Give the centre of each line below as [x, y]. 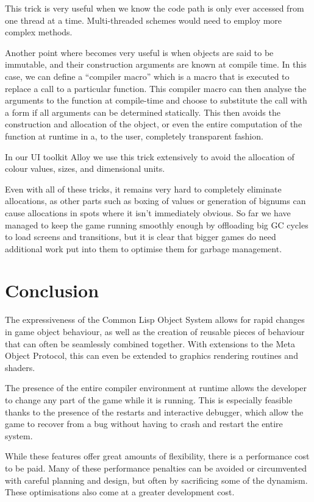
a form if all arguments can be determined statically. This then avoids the [143, 112]
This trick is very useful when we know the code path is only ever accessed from [155, 8]
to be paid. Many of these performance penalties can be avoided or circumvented [156, 468]
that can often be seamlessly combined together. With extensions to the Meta [150, 343]
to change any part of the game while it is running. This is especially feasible [149, 399]
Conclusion [52, 290]
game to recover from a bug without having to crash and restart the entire [144, 424]
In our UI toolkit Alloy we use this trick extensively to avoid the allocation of [150, 156]
